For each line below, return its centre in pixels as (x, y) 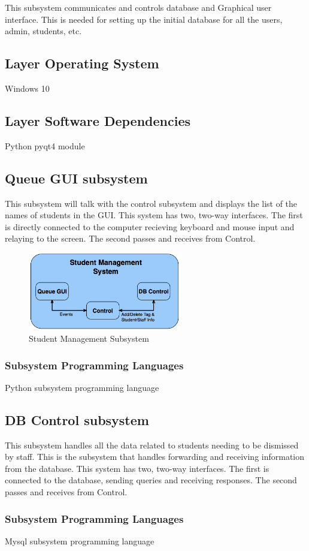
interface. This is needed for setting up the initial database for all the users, (144, 19)
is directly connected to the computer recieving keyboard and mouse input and (150, 226)
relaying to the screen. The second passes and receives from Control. (130, 238)
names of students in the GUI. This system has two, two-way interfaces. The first (154, 215)
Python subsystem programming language (82, 387)
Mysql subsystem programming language (80, 541)
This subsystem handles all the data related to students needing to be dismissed (152, 445)
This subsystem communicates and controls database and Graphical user (138, 7)
